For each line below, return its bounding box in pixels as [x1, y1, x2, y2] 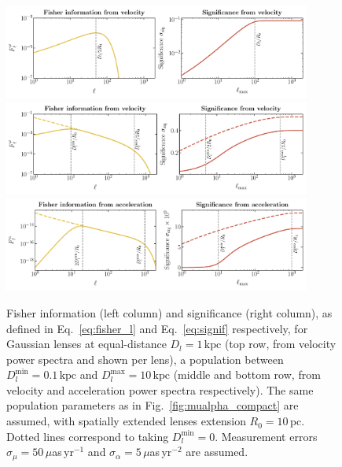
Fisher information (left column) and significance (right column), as [6, 304, 333, 321]
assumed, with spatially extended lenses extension [6, 413, 246, 429]
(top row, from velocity [224, 335, 336, 352]
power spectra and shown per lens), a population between [6, 350, 284, 367]
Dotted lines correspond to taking [6, 428, 169, 444]
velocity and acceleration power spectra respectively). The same [6, 381, 314, 398]
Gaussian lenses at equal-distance [6, 335, 167, 352]
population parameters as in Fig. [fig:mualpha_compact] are [6, 397, 299, 413]
